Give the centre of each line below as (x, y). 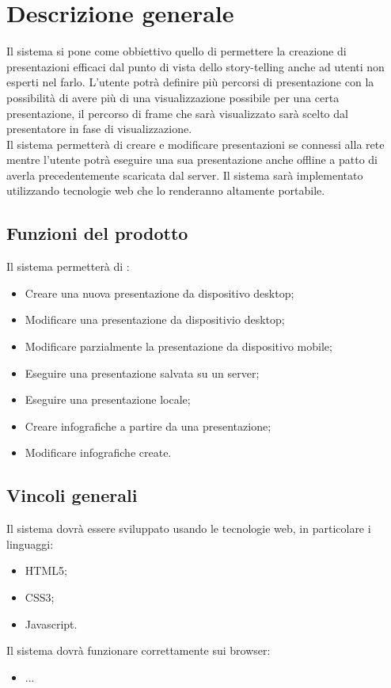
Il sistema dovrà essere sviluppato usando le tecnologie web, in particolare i (189, 528)
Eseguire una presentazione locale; (108, 399)
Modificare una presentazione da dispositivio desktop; (155, 319)
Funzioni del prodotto (97, 233)
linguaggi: (30, 544)
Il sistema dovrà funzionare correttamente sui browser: (139, 650)
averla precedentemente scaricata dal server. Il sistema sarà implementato (185, 175)
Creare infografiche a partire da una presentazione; (148, 426)
